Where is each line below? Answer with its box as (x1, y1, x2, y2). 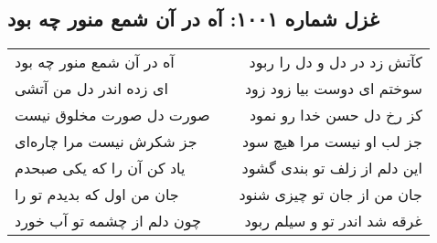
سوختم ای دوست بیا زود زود (244, 78, 422, 100)
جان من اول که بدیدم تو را (15, 184, 179, 206)
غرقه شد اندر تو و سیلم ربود (244, 210, 422, 232)
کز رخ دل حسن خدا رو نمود (249, 104, 422, 126)
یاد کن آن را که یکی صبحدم (15, 157, 186, 179)
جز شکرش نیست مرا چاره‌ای (15, 131, 197, 153)
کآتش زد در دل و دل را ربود (249, 51, 422, 73)
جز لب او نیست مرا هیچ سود (241, 131, 422, 153)
